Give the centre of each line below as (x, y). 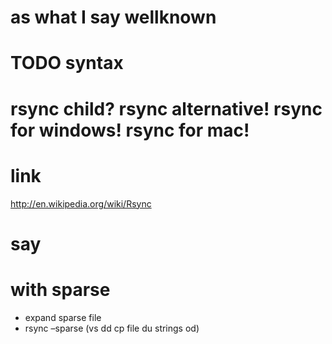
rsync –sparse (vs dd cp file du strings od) (112, 328)
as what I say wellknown (113, 17)
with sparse (60, 289)
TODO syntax (67, 63)
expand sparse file (63, 317)
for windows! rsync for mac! (130, 130)
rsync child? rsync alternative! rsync (166, 108)
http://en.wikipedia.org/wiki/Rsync (81, 203)
